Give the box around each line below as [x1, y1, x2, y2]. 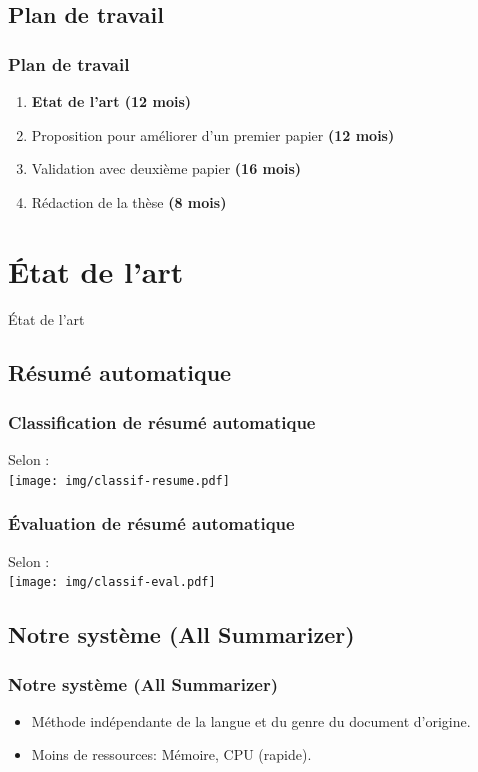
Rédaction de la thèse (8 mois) [31, 191, 227, 212]
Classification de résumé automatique [8, 409, 316, 434]
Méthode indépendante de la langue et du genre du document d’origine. [31, 710, 471, 731]
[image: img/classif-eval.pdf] [8, 575, 216, 590]
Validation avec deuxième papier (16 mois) [31, 158, 302, 179]
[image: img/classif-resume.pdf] [8, 473, 230, 488]
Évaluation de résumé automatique [8, 511, 295, 536]
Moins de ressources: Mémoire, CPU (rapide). [31, 744, 312, 765]
